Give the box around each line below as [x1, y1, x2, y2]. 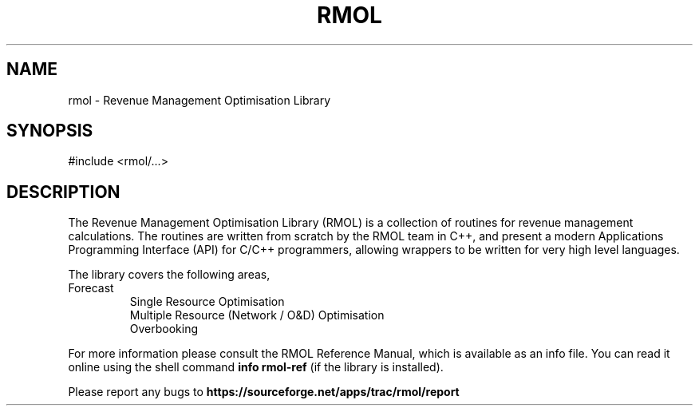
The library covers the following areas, [68, 267, 271, 282]
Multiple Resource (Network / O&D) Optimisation [129, 308, 385, 323]
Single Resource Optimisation [129, 295, 285, 309]
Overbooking [129, 322, 199, 336]
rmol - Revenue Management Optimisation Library [68, 93, 331, 107]
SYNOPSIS [6, 121, 93, 141]
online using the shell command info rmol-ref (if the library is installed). [68, 360, 444, 374]
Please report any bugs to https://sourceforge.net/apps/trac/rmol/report [68, 385, 460, 399]
